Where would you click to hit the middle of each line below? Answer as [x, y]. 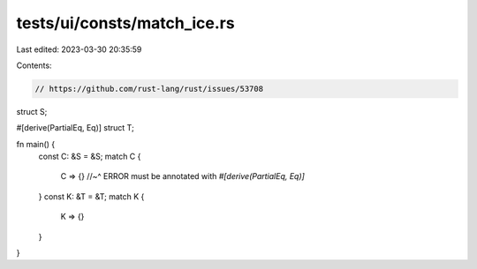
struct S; [32, 111]
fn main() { [36, 144]
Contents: [34, 65]
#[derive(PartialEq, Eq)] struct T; [75, 128]
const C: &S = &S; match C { [90, 157]
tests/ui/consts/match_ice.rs [125, 23]
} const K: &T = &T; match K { [91, 196]
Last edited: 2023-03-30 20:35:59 [79, 49]
